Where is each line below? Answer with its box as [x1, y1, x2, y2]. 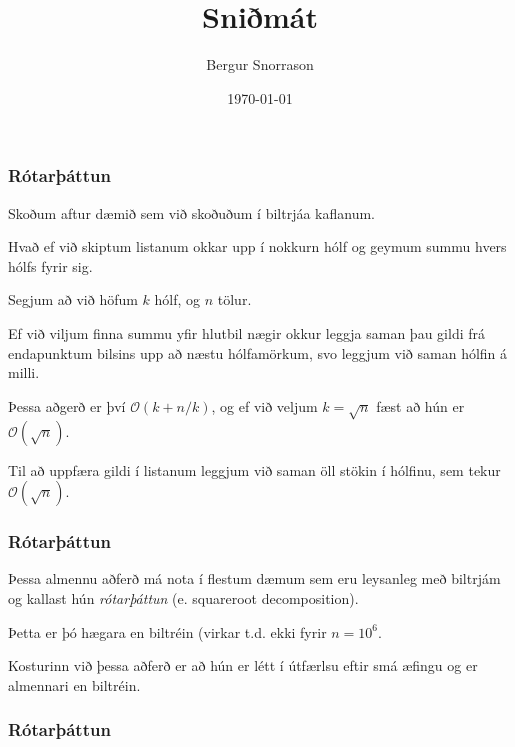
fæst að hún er [376, 395, 465, 416]
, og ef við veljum [211, 395, 318, 416]
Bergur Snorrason [206, 54, 314, 75]
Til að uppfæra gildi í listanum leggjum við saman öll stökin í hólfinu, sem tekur [8, 459, 501, 480]
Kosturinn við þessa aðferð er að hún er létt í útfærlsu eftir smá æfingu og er [8, 655, 478, 676]
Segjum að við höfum [8, 289, 138, 310]
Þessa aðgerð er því [8, 395, 126, 416]
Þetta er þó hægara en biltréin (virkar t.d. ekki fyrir [8, 621, 327, 642]
